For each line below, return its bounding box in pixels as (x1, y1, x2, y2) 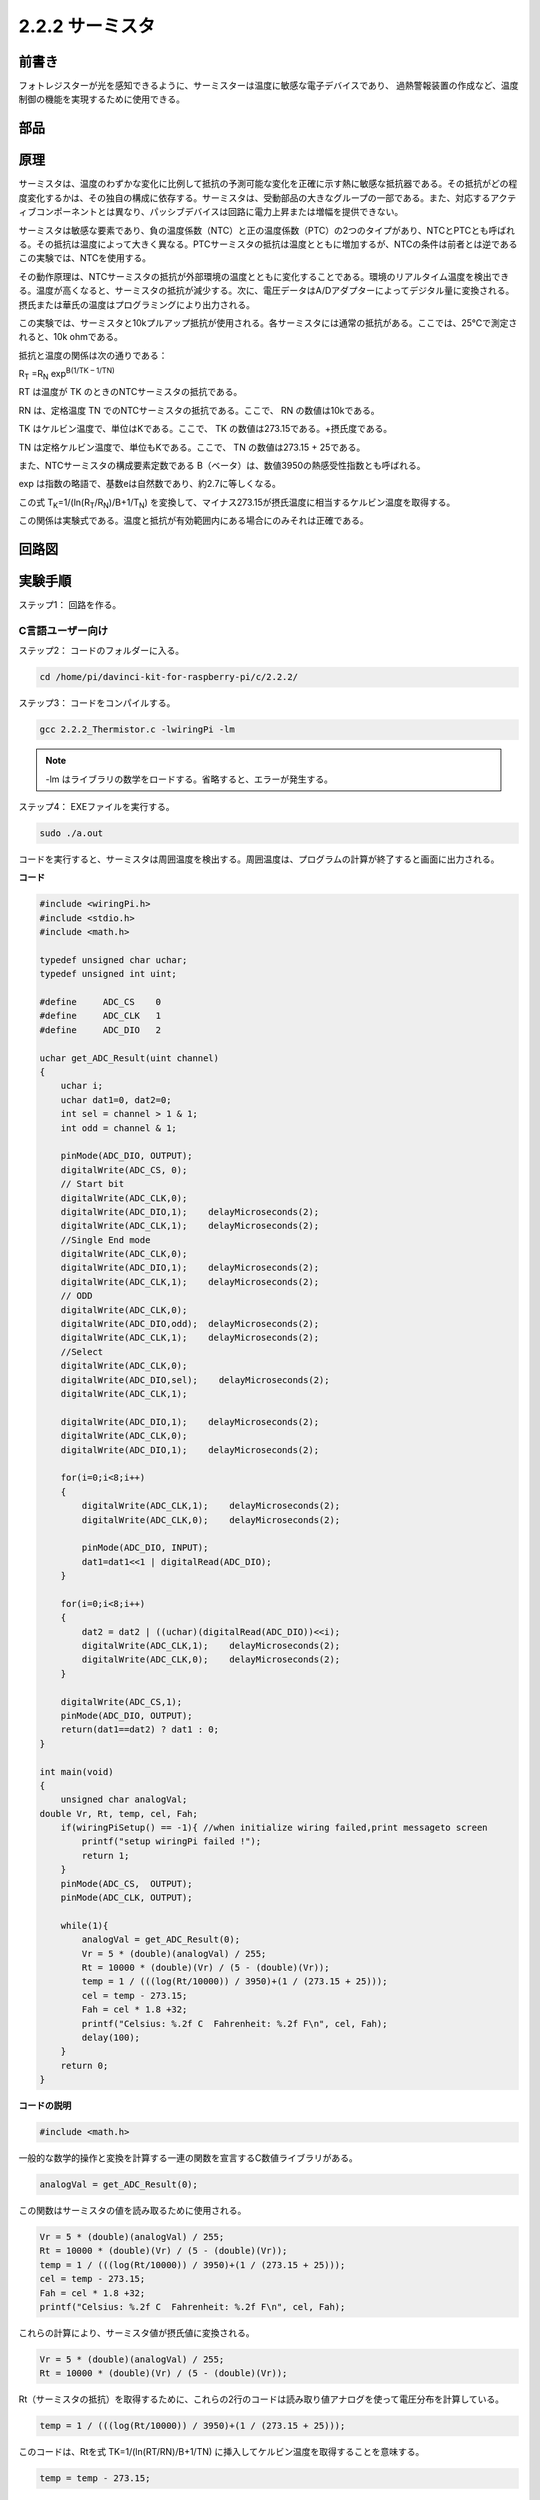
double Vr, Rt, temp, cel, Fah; (39, 1808, 199, 1819)
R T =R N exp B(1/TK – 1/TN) (18, 366, 115, 382)
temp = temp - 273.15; (39, 2473, 151, 2484)
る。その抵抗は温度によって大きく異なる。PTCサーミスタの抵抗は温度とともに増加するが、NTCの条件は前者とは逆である (18, 238, 518, 250)
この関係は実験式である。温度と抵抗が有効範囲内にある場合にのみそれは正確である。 (18, 515, 369, 527)
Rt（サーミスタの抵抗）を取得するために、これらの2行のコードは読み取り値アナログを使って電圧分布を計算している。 (18, 2393, 505, 2405)
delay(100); (81, 2031, 140, 2043)
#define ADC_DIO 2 (39, 1024, 162, 1035)
